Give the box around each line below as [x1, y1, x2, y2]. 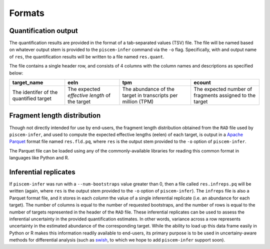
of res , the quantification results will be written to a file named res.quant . [9, 53, 164, 59]
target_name [12, 79, 43, 86]
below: [9, 70, 23, 76]
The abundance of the [122, 85, 175, 92]
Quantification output [9, 26, 78, 35]
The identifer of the [12, 89, 58, 96]
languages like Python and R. [9, 155, 69, 161]
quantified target [12, 95, 52, 102]
